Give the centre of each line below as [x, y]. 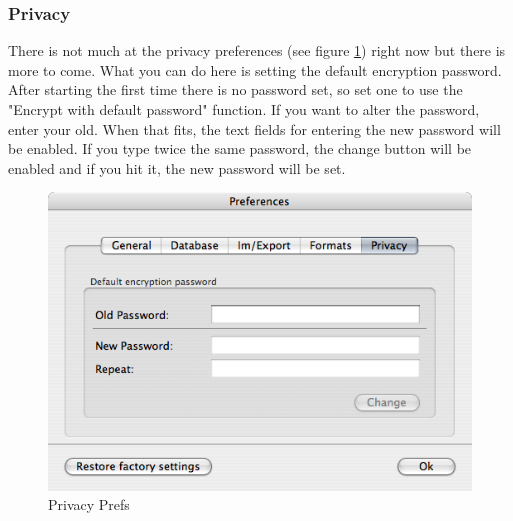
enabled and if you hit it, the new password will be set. [177, 167]
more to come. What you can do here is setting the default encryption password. [255, 69]
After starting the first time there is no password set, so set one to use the [235, 89]
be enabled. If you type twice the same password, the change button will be [240, 148]
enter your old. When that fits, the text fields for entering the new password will [254, 128]
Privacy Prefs [89, 504]
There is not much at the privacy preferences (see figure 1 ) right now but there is [257, 50]
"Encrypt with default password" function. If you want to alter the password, [244, 109]
